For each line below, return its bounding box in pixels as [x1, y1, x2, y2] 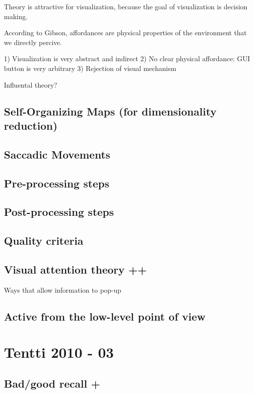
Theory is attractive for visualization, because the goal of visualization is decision [4, 1, 248, 11]
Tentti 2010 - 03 [4, 342, 114, 362]
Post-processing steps [4, 204, 114, 219]
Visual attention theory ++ [4, 261, 147, 277]
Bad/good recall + [4, 375, 101, 391]
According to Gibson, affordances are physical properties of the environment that [4, 27, 247, 38]
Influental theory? [4, 79, 57, 90]
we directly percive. [4, 37, 62, 47]
